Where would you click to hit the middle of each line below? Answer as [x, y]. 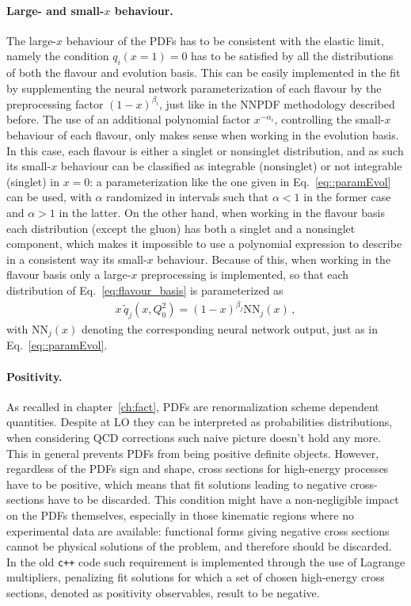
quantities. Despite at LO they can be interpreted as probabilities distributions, [200, 422]
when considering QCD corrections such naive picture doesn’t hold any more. [194, 437]
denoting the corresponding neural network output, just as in [230, 328]
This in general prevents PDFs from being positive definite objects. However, [193, 453]
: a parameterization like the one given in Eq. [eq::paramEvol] [240, 181]
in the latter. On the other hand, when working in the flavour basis [222, 213]
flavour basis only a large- [69, 274]
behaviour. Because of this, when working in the [274, 259]
